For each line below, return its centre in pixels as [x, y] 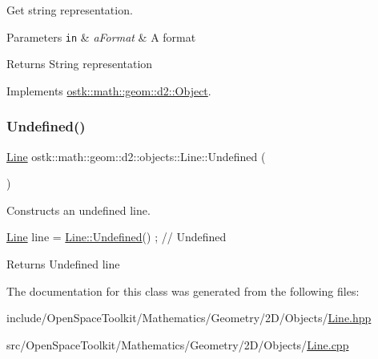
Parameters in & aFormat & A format [101, 36]
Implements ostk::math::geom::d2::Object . [109, 90]
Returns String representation [80, 64]
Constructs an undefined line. [78, 210]
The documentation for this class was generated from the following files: [183, 290]
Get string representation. [70, 10]
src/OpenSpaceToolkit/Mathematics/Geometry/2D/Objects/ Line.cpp [178, 344]
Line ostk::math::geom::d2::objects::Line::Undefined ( [136, 156]
